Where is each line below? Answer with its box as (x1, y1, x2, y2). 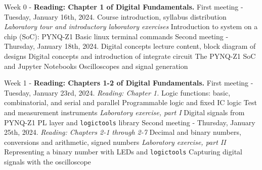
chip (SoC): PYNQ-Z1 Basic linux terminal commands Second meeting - (4, 31, 229, 41)
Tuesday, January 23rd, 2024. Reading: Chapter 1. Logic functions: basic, (4, 87, 231, 98)
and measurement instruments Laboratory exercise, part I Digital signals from (4, 107, 245, 117)
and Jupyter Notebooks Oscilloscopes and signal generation (4, 60, 188, 71)
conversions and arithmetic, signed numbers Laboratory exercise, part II (4, 136, 226, 147)
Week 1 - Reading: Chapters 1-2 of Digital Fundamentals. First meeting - (4, 77, 253, 88)
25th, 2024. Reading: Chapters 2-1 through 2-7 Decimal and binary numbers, (4, 127, 241, 137)
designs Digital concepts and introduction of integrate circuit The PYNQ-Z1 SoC (4, 50, 256, 61)
